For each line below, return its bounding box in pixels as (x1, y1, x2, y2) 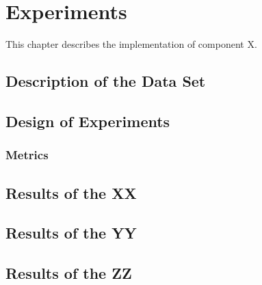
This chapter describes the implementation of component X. (5, 37, 257, 51)
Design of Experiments (5, 110, 170, 131)
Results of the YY (5, 222, 137, 243)
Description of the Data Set (5, 70, 206, 92)
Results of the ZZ (5, 262, 132, 284)
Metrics (5, 146, 49, 163)
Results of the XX (5, 182, 137, 203)
